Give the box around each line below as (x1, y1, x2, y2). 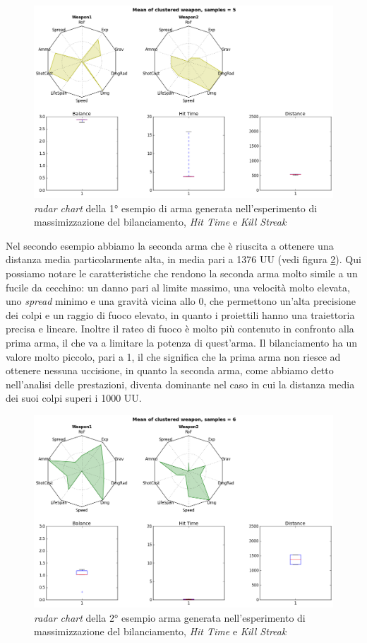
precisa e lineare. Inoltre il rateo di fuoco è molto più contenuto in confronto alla (6, 321, 354, 336)
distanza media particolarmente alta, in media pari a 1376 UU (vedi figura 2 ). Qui (6, 252, 361, 267)
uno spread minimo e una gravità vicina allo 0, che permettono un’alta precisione (6, 294, 356, 308)
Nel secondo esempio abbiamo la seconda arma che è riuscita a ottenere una (6, 238, 334, 253)
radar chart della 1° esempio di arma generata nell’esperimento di (34, 200, 318, 215)
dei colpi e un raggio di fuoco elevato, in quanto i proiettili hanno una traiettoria (6, 307, 355, 322)
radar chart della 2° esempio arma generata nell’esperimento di (34, 610, 306, 625)
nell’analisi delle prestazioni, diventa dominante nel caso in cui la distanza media (6, 376, 355, 391)
